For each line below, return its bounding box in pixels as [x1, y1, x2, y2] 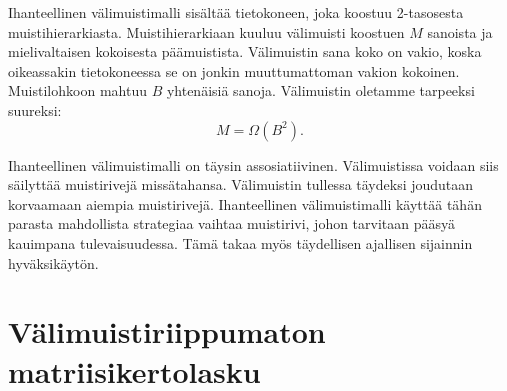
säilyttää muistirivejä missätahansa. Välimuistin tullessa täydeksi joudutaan [8, 174, 474, 195]
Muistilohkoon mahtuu [8, 80, 147, 101]
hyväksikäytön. [8, 252, 99, 273]
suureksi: [8, 99, 62, 120]
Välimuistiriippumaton [8, 311, 326, 352]
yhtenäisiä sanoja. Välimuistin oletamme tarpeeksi [166, 80, 475, 101]
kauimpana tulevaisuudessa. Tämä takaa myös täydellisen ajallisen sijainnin [8, 232, 473, 253]
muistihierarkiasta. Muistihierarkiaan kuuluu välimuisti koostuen [8, 21, 405, 42]
